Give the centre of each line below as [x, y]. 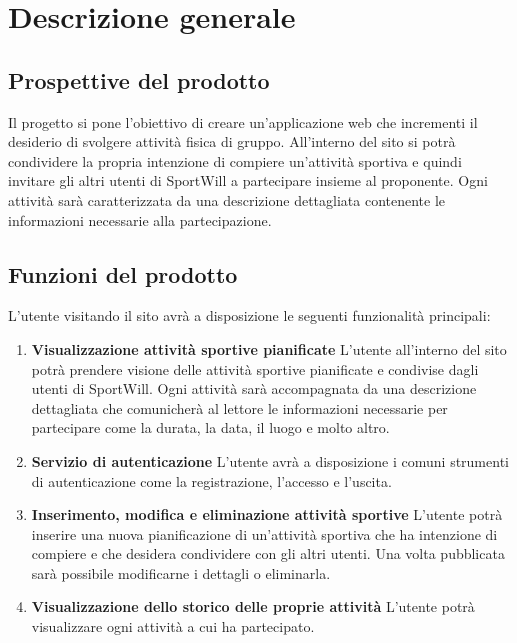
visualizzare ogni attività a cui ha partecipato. [173, 626]
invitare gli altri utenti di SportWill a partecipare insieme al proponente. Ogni [248, 180]
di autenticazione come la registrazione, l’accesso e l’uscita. [211, 480]
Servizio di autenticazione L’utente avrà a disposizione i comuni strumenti [270, 460]
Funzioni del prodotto [123, 273]
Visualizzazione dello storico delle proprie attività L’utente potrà [253, 606]
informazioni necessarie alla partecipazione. [140, 219]
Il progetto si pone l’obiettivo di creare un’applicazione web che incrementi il [243, 121]
